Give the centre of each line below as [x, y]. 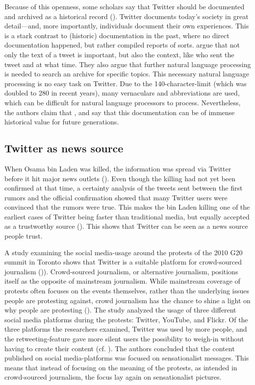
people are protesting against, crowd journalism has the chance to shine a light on [127, 300]
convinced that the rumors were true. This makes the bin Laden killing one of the [127, 207]
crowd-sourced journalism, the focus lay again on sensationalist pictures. [113, 377]
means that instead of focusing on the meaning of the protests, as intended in [121, 367]
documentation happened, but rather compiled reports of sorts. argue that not [122, 45]
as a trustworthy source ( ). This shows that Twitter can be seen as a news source [126, 226]
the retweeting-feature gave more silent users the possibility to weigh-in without [124, 339]
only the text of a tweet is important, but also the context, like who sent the [119, 54]
